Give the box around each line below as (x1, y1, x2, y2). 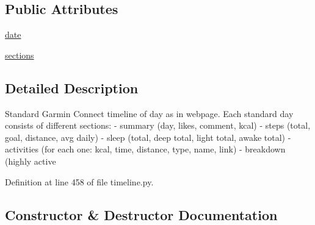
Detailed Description (5, 78, 139, 97)
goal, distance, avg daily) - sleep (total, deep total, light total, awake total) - (5, 130, 291, 143)
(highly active (5, 154, 56, 167)
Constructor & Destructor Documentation (5, 205, 278, 224)
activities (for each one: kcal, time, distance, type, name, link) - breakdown (5, 143, 286, 155)
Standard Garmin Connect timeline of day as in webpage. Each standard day (5, 107, 294, 120)
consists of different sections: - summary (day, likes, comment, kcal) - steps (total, (5, 119, 311, 132)
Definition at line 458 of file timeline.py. (5, 175, 154, 188)
